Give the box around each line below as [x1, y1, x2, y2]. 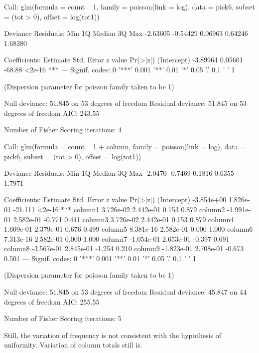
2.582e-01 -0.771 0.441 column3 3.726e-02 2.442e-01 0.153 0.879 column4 [13, 214, 234, 224]
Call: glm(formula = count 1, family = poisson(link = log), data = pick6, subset [4, 1, 255, 11]
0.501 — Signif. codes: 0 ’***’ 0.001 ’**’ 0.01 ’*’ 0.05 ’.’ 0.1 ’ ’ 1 [4, 253, 196, 263]
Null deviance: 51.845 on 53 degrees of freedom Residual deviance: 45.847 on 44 [4, 287, 247, 297]
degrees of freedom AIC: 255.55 [4, 296, 100, 307]
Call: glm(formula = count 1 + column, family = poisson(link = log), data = [4, 141, 246, 151]
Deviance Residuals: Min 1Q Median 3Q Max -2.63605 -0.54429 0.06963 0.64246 [4, 28, 248, 38]
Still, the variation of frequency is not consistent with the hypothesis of [4, 330, 222, 340]
